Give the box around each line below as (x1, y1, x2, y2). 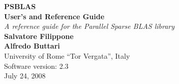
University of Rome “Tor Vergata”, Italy (4, 50, 130, 61)
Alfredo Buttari (4, 40, 60, 51)
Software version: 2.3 (4, 60, 69, 71)
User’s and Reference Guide (4, 11, 105, 21)
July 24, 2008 (4, 70, 46, 81)
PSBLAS (4, 1, 36, 11)
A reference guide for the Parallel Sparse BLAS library (4, 21, 175, 31)
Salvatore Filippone (4, 30, 74, 41)
